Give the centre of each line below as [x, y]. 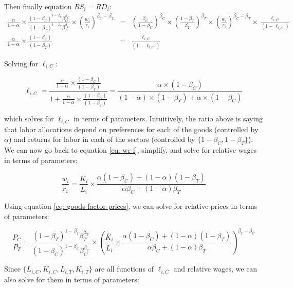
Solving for [21, 63]
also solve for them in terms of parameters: [72, 279]
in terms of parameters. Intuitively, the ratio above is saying [168, 119]
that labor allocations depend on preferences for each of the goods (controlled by [131, 129]
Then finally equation [38, 6]
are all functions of [124, 269]
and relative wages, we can [215, 269]
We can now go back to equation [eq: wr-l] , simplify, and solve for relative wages [131, 150]
